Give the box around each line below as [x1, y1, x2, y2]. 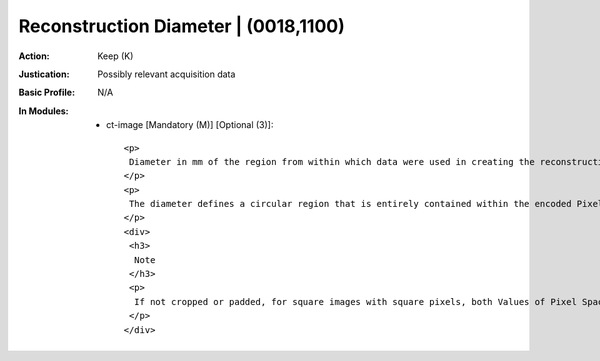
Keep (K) [97, 50, 134, 62]
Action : [18, 50, 50, 62]
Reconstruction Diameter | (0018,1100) [18, 15, 345, 37]
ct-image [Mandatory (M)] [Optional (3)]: [106, 119, 274, 131]
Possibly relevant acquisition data [97, 68, 236, 80]
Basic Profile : [18, 86, 75, 99]
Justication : [18, 68, 70, 80]
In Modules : [18, 105, 69, 117]
